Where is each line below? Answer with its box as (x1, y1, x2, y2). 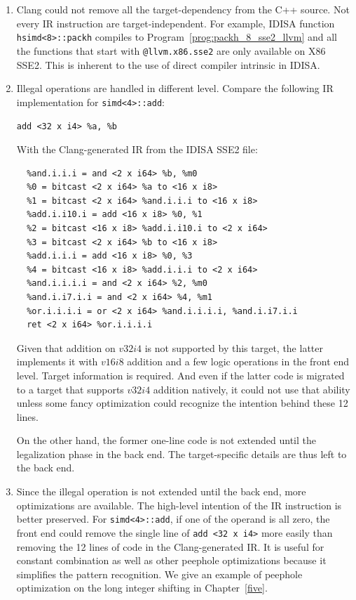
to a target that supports (16, 381, 124, 396)
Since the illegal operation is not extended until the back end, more (16, 484, 306, 499)
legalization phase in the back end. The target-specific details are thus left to (16, 446, 347, 461)
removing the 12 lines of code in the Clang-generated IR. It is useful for (16, 539, 324, 554)
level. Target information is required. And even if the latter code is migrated (16, 367, 345, 382)
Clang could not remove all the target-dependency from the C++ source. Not (16, 2, 350, 16)
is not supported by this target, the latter (144, 340, 323, 355)
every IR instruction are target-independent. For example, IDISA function (16, 15, 335, 30)
